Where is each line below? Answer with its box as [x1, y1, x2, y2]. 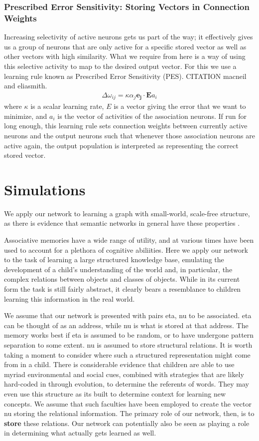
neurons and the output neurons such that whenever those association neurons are [4, 130, 255, 140]
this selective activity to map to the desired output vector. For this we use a [4, 60, 237, 71]
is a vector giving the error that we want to [114, 101, 246, 111]
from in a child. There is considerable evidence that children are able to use [4, 359, 235, 370]
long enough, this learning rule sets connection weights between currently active [4, 120, 248, 131]
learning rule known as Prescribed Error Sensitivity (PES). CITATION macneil [4, 70, 247, 81]
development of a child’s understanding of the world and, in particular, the [4, 264, 233, 274]
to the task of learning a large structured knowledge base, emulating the [4, 254, 224, 265]
